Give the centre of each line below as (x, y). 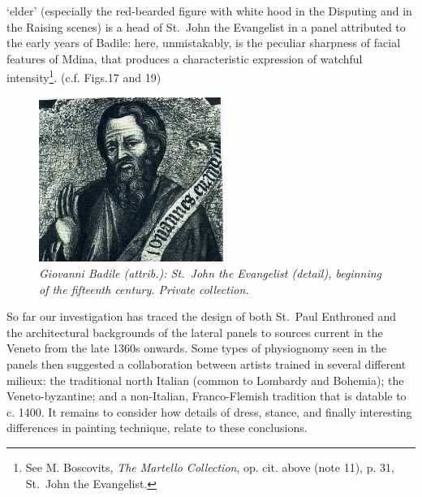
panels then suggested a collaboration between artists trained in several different (207, 363)
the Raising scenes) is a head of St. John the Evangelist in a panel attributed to (206, 26)
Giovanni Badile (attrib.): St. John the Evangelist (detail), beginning (211, 273)
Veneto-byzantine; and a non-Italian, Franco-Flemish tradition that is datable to (207, 396)
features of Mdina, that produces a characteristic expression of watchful (185, 58)
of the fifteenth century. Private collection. (144, 289)
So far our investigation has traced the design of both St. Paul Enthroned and (201, 316)
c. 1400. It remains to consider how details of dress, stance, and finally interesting (209, 411)
